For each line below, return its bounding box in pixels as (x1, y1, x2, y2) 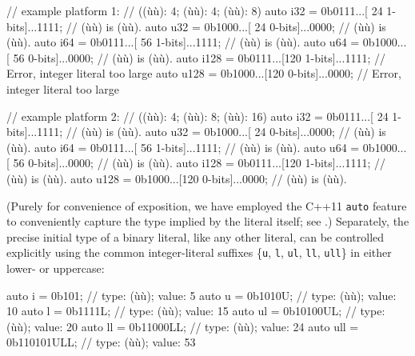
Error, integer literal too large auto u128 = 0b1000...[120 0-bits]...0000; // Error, (6, 65, 401, 82)
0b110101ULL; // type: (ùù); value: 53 (6, 334, 196, 350)
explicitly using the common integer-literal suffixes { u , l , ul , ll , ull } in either (6, 244, 392, 261)
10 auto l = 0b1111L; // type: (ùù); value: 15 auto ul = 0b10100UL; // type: (6, 302, 385, 319)
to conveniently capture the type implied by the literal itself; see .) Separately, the (6, 213, 409, 230)
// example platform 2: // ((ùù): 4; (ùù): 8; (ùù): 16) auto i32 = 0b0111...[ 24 (6, 107, 389, 124)
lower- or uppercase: (6, 260, 105, 277)
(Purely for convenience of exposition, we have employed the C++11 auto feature (6, 197, 407, 214)
